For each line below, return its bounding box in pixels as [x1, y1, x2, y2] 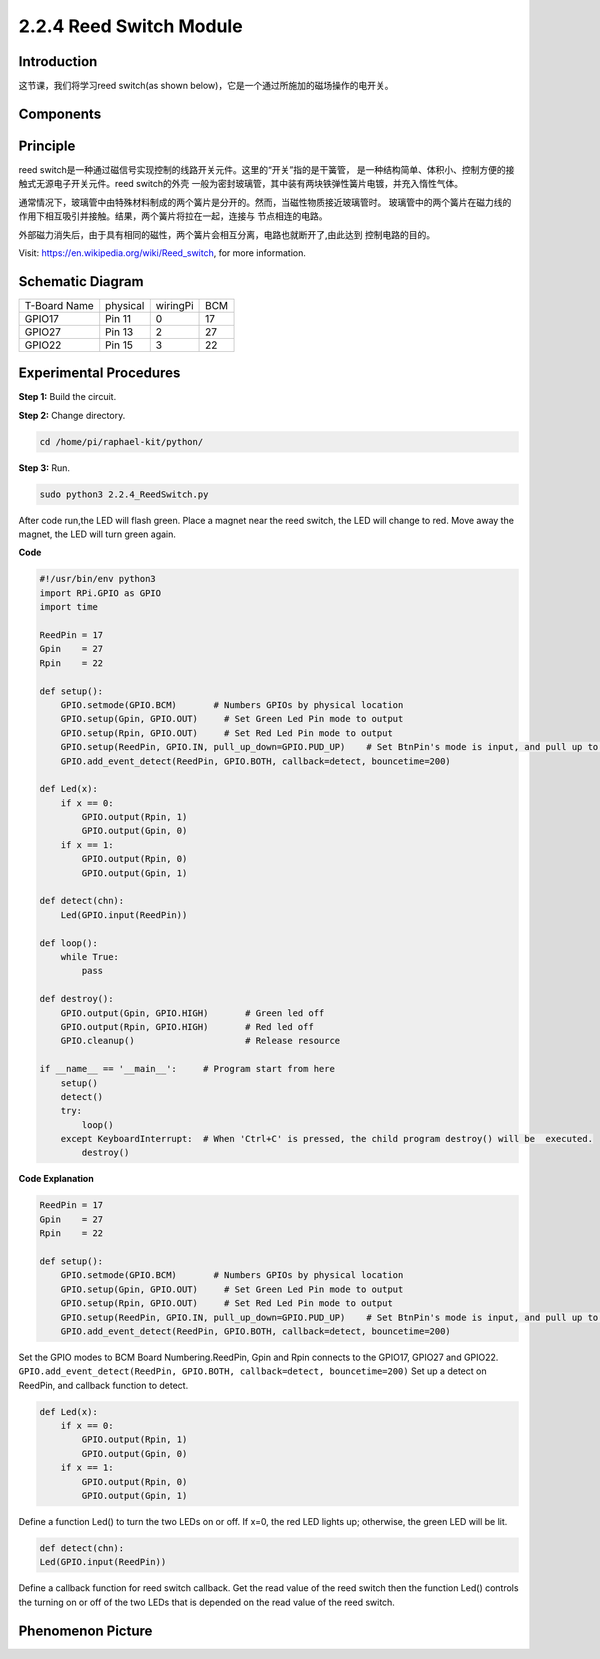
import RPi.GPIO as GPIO [39, 587, 162, 599]
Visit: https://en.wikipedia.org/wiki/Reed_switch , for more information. [18, 246, 307, 259]
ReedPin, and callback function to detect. [18, 1379, 189, 1391]
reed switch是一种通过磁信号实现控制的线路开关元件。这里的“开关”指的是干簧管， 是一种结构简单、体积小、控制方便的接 [18, 163, 515, 175]
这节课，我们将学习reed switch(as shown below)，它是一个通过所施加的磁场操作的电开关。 [18, 80, 394, 92]
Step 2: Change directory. [18, 409, 126, 421]
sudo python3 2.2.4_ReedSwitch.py [39, 488, 209, 500]
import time [39, 601, 99, 613]
